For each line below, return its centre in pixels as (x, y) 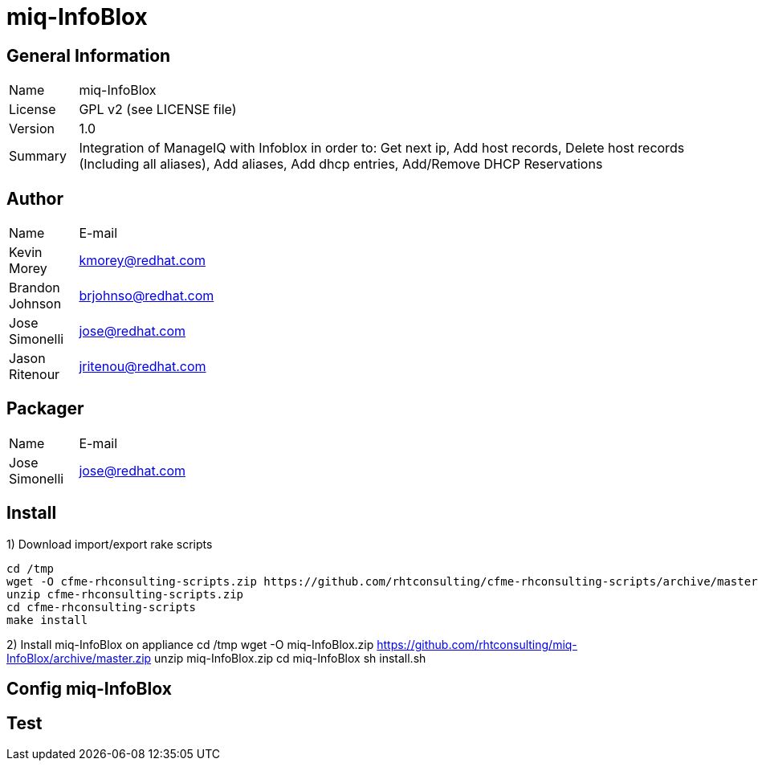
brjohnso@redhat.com (147, 296)
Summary (38, 156)
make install (47, 620)
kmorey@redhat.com (142, 261)
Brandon (35, 288)
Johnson (35, 304)
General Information (89, 55)
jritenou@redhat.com (143, 367)
